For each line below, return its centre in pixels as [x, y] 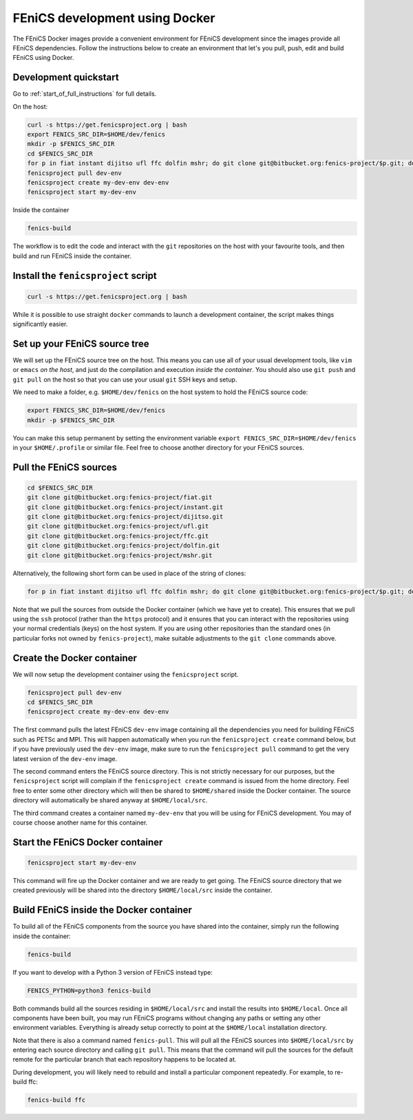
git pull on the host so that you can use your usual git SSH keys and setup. [125, 380]
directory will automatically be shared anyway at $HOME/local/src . [110, 800]
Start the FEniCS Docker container [88, 842]
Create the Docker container [75, 658]
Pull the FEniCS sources [65, 467]
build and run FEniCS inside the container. [72, 256]
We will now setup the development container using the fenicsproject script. [126, 674]
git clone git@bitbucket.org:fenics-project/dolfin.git [124, 546]
